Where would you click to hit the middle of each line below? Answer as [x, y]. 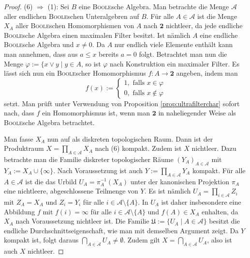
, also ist [220, 240]
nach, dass [19, 113]
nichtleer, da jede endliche [204, 25]
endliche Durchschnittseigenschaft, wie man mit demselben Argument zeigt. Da [121, 230]
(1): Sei [58, 6]
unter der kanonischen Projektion [180, 181]
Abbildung [20, 211]
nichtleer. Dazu [214, 148]
